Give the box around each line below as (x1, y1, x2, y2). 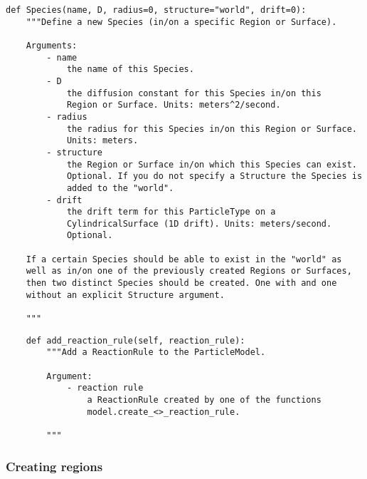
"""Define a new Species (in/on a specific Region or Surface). (26, 16, 337, 27)
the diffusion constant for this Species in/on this (66, 88, 321, 98)
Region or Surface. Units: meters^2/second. (66, 100, 281, 110)
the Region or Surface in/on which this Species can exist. (66, 159, 357, 170)
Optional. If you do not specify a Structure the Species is (66, 171, 363, 182)
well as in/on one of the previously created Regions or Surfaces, (26, 266, 352, 277)
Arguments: (26, 40, 78, 51)
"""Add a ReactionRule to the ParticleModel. (46, 347, 266, 358)
